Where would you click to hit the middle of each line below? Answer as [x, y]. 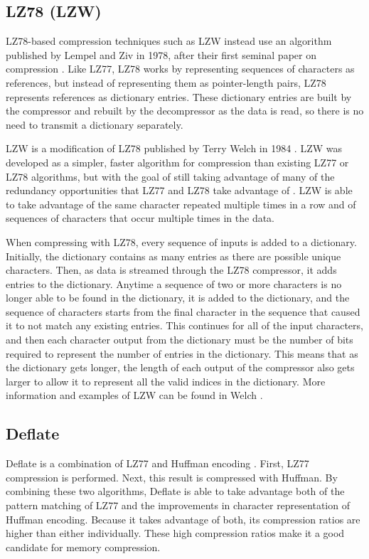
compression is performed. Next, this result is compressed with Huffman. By [172, 477]
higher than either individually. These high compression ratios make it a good [175, 533]
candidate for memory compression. [83, 547]
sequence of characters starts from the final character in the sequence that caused [183, 311]
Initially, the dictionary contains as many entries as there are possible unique [173, 256]
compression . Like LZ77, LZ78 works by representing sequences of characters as [180, 69]
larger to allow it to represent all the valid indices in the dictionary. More [166, 381]
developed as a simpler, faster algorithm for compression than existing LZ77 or [177, 162]
